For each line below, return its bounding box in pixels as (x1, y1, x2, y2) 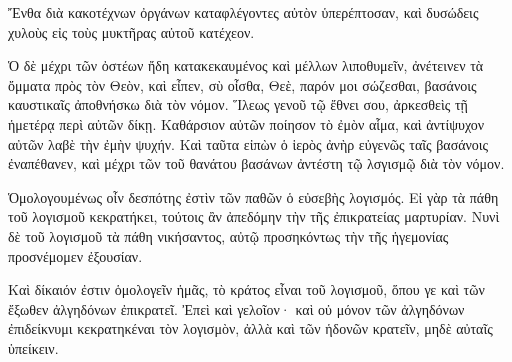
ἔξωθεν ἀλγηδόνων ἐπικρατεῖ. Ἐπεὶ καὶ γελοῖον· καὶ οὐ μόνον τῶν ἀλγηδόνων (8, 298, 465, 319)
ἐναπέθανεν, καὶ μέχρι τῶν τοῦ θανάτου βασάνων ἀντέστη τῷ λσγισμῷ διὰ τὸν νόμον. (8, 153, 505, 174)
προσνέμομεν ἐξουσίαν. (8, 245, 143, 266)
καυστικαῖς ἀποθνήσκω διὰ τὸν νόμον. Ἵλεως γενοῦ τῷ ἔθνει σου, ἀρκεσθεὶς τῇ (8, 94, 468, 115)
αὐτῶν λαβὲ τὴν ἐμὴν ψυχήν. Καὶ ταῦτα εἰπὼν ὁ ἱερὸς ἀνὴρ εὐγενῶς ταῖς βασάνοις (8, 133, 489, 154)
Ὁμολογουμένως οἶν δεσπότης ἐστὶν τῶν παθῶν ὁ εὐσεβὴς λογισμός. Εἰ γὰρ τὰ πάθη (8, 186, 499, 207)
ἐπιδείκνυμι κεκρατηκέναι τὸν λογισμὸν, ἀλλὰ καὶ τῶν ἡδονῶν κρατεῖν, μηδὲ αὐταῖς (8, 318, 493, 339)
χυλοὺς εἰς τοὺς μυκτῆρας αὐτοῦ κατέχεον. (8, 21, 255, 42)
